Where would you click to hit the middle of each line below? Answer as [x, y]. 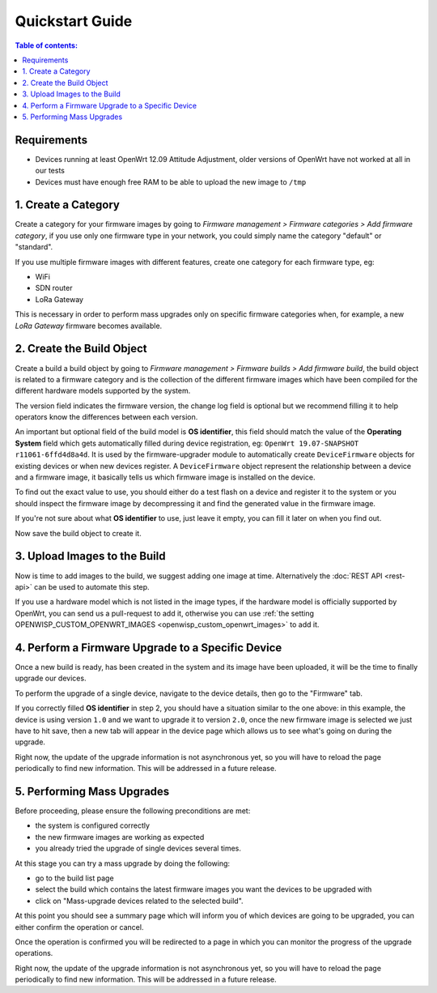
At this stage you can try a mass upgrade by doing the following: [123, 863]
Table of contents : [47, 45]
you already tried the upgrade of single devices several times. [138, 848]
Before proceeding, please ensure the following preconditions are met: [133, 811]
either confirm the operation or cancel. [79, 927]
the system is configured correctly [92, 825]
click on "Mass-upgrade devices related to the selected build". [139, 901]
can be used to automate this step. [91, 586]
